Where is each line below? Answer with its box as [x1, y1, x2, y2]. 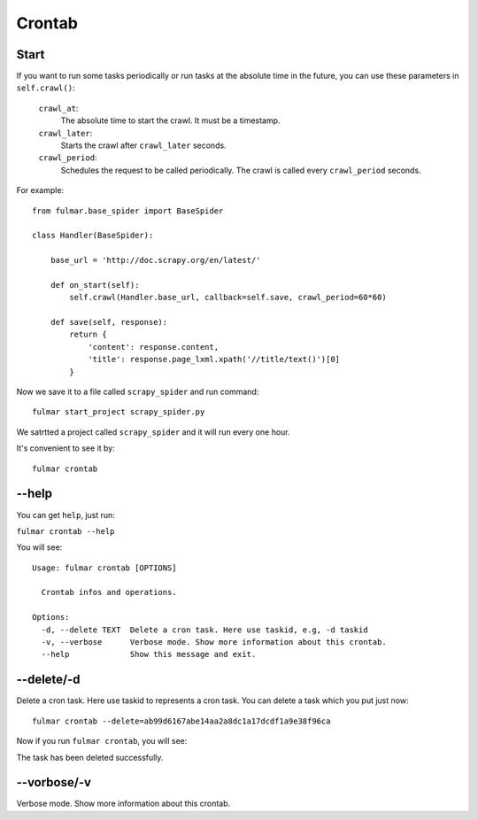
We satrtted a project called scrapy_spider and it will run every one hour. [16, 426, 291, 437]
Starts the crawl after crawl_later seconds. [60, 140, 227, 151]
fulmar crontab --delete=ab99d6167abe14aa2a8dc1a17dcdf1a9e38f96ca [32, 716, 331, 726]
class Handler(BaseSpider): [32, 230, 154, 241]
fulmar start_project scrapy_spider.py [32, 407, 205, 417]
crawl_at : [38, 103, 79, 113]
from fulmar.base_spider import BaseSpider [32, 205, 224, 216]
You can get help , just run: [16, 509, 115, 520]
